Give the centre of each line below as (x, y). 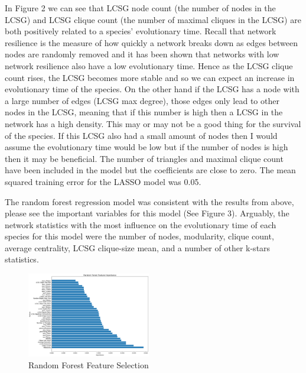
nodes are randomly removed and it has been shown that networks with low (142, 54)
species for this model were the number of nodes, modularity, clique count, (139, 236)
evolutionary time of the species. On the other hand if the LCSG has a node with (152, 89)
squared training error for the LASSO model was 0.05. (103, 181)
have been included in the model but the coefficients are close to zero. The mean (150, 170)
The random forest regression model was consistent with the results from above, (149, 201)
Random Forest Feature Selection (89, 364)
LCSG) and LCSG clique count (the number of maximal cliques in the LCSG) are (153, 19)
